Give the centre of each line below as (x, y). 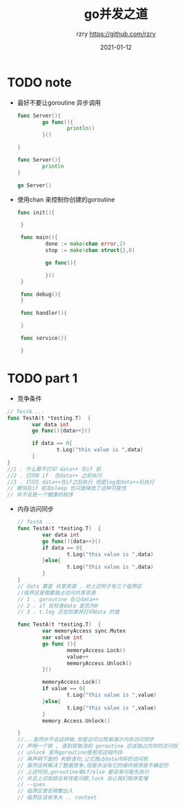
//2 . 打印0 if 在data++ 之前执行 (55, 475)
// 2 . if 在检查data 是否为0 (57, 606)
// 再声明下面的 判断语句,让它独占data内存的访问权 (82, 759)
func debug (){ (41, 294)
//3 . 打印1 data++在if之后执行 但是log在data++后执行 (81, 482)
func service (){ (44, 338)
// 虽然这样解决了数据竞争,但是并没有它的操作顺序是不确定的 (93, 765)
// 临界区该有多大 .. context (57, 798)
